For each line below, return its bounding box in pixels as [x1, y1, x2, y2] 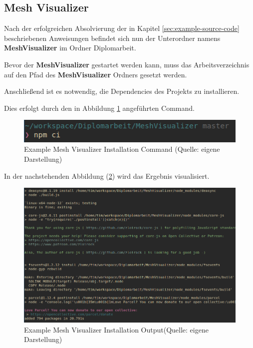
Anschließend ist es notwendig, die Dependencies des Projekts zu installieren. [4, 86, 240, 96]
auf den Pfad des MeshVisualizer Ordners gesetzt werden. [4, 69, 187, 79]
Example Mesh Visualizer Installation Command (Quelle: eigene [24, 144, 220, 154]
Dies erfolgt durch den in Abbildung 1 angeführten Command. [4, 102, 195, 113]
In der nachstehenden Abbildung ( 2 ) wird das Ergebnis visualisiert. [4, 170, 210, 181]
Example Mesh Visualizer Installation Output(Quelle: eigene [24, 324, 209, 335]
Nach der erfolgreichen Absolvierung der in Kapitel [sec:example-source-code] [4, 23, 240, 33]
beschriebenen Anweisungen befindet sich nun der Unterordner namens [4, 32, 221, 43]
